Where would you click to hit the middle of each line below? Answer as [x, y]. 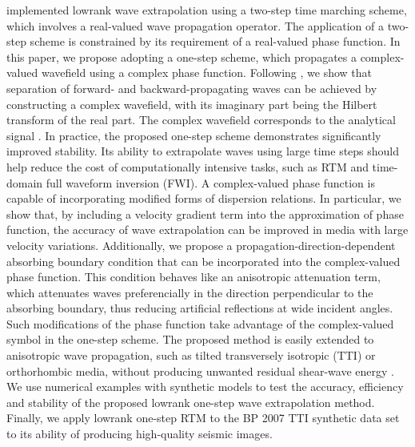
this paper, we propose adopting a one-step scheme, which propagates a [182, 56]
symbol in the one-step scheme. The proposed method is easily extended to [190, 339]
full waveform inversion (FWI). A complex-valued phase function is [210, 182]
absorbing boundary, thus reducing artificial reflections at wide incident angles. [200, 308]
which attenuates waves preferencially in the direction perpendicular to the [190, 292]
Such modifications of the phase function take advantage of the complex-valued [200, 323]
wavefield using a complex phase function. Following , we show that [206, 72]
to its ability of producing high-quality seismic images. [140, 434]
